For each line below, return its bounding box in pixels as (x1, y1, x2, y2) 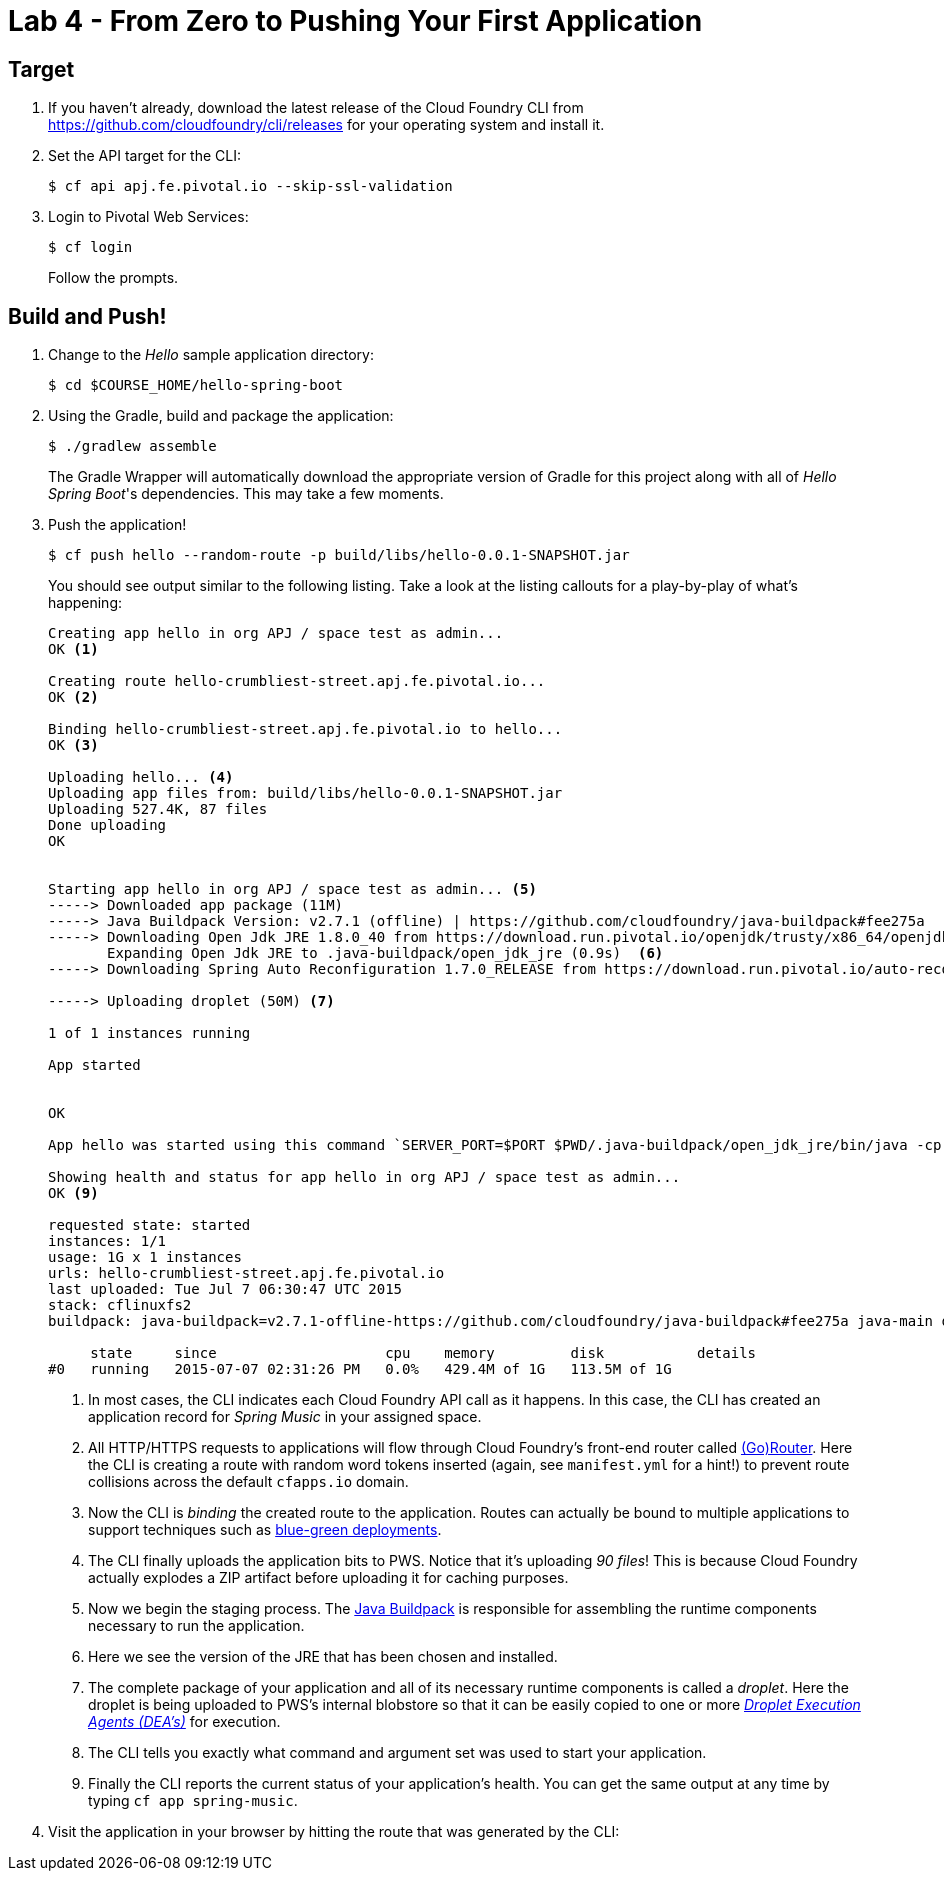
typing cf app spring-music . (88, 1792, 298, 1810)
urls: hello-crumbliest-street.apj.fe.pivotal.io (48, 1265, 445, 1282)
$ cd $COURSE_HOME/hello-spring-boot (48, 377, 344, 394)
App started (48, 1057, 141, 1074)
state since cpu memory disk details (90, 1345, 757, 1362)
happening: (48, 594, 122, 612)
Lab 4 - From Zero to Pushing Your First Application (8, 4, 703, 38)
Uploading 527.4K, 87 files (48, 801, 268, 818)
